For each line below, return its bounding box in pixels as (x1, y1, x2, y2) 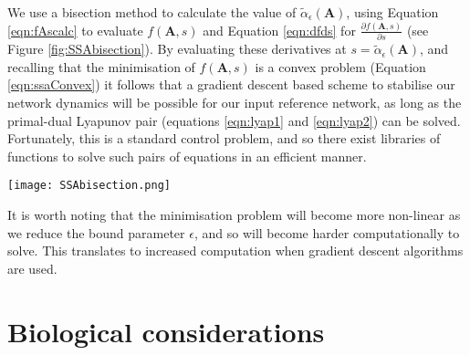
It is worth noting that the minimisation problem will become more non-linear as (7, 205, 461, 224)
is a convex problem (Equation (255, 57, 426, 76)
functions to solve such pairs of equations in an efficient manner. (7, 146, 367, 165)
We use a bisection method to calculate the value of (7, 3, 297, 21)
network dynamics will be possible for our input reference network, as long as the (7, 93, 462, 112)
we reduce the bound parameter (7, 223, 185, 242)
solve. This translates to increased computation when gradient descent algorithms (7, 241, 464, 260)
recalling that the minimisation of (7, 57, 195, 76)
